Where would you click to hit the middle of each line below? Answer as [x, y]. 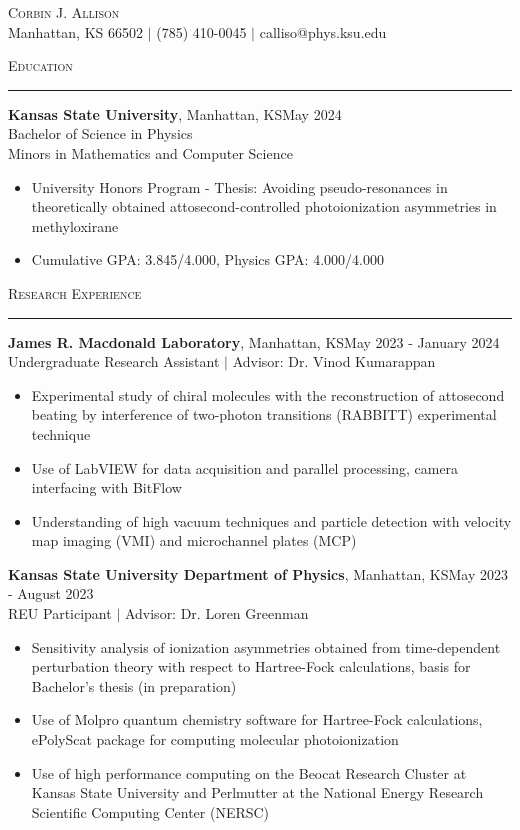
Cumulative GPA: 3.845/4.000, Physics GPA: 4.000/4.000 [207, 259]
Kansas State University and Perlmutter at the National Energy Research [257, 792]
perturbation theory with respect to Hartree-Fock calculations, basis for [251, 666]
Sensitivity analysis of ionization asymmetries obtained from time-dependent [266, 646]
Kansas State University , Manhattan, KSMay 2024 [175, 113]
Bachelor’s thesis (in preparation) [134, 685]
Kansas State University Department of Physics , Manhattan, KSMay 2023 [258, 573]
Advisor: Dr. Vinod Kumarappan [334, 361]
